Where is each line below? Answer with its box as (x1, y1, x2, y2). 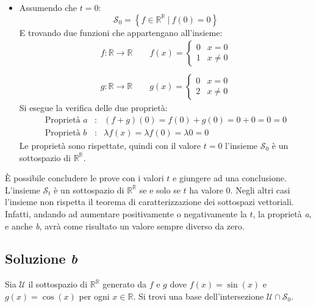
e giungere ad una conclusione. (173, 172, 287, 184)
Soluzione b (5, 249, 77, 268)
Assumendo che (19, 1, 77, 13)
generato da (102, 278, 146, 291)
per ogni (79, 289, 110, 302)
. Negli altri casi (230, 183, 290, 196)
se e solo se (139, 183, 181, 196)
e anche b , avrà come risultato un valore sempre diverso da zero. (5, 219, 245, 232)
